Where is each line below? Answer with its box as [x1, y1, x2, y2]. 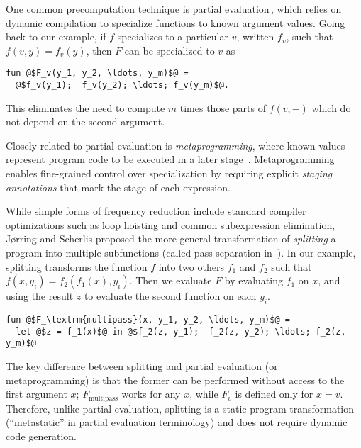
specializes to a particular [117, 29, 228, 44]
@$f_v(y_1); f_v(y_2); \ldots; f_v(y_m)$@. [16, 80, 229, 91]
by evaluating [224, 273, 283, 288]
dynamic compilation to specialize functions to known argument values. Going [6, 15, 345, 30]
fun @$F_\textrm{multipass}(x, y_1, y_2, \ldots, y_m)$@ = [6, 315, 290, 325]
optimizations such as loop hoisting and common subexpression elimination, [6, 217, 335, 232]
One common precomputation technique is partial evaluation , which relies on [6, 1, 342, 16]
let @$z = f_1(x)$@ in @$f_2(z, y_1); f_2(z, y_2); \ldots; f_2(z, [16, 326, 346, 337]
